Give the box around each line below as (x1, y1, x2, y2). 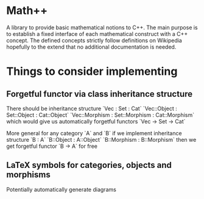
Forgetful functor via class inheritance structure (6, 89, 193, 99)
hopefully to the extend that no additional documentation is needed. (6, 43, 177, 51)
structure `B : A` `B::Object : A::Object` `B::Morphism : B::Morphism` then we (6, 136, 197, 143)
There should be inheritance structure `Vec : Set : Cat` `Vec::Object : (6, 105, 178, 112)
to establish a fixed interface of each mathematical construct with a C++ (6, 30, 188, 37)
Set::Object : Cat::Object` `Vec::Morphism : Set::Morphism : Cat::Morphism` (6, 111, 195, 119)
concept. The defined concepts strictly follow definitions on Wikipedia (6, 37, 183, 44)
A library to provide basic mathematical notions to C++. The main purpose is (6, 24, 198, 31)
